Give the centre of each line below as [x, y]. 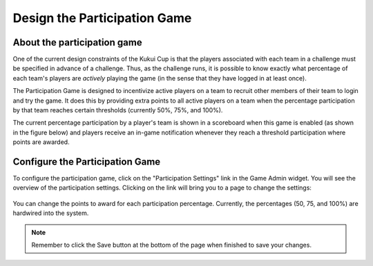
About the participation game [77, 42]
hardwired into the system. [51, 213]
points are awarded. [41, 142]
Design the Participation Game [102, 18]
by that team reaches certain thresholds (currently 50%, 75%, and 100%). [118, 110]
